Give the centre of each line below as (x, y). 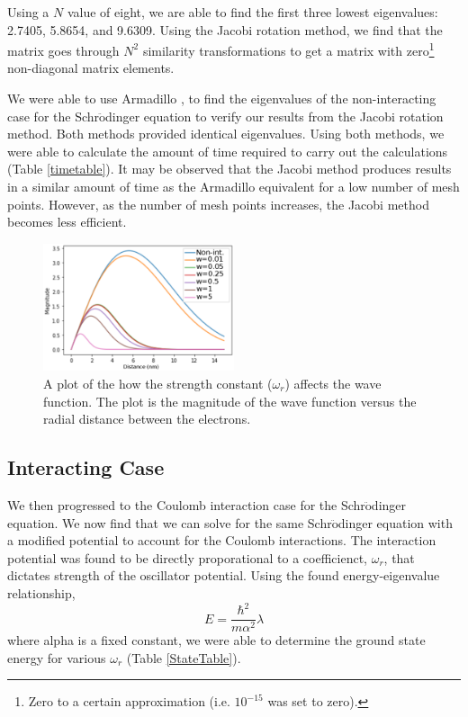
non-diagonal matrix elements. (91, 68)
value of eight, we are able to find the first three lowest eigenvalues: (252, 12)
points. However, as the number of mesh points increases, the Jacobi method (218, 204)
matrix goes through (63, 50)
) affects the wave (333, 383)
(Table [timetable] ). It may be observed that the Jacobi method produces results (229, 169)
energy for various (57, 657)
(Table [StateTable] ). (184, 657)
